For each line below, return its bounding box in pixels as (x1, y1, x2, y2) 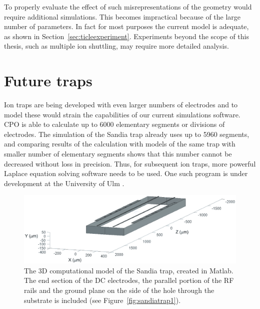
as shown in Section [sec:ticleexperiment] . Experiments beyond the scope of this (4, 31, 249, 41)
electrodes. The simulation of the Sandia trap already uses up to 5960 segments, (4, 128, 249, 139)
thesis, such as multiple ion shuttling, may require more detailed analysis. (4, 41, 229, 51)
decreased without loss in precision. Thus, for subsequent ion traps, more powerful (4, 158, 256, 169)
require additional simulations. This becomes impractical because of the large (4, 11, 241, 22)
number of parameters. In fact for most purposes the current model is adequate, (4, 21, 249, 32)
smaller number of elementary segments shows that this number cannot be (4, 148, 232, 159)
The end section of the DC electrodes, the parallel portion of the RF (24, 275, 234, 285)
